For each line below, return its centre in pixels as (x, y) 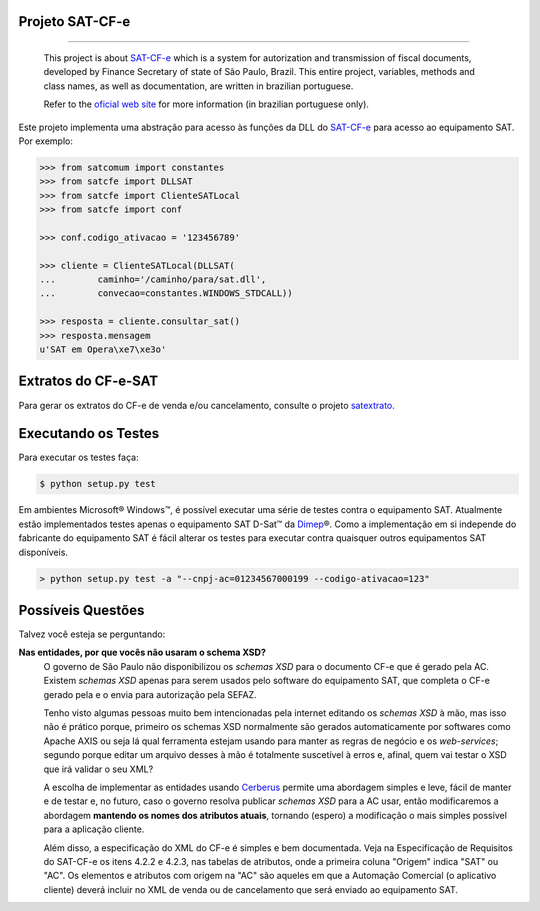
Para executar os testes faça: (78, 457)
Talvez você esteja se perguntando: (92, 634)
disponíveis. (43, 552)
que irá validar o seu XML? (98, 769)
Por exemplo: (46, 141)
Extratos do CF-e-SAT (88, 381)
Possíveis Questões (81, 610)
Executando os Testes (89, 433)
